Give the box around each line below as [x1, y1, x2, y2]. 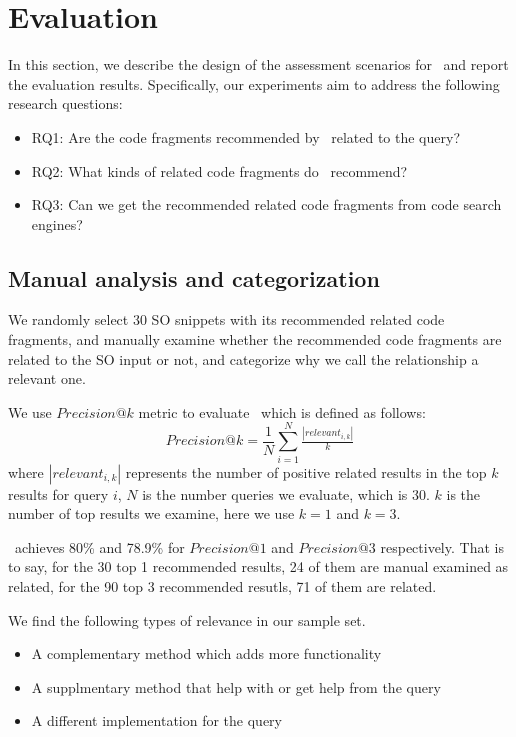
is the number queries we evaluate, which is [142, 483, 408, 504]
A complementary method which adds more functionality [31, 643, 382, 664]
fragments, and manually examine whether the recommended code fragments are [8, 329, 502, 350]
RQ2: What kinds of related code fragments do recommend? [31, 160, 408, 181]
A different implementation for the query [31, 710, 282, 731]
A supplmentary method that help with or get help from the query [31, 676, 441, 697]
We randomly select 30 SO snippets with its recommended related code [8, 309, 445, 330]
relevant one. [8, 368, 86, 389]
